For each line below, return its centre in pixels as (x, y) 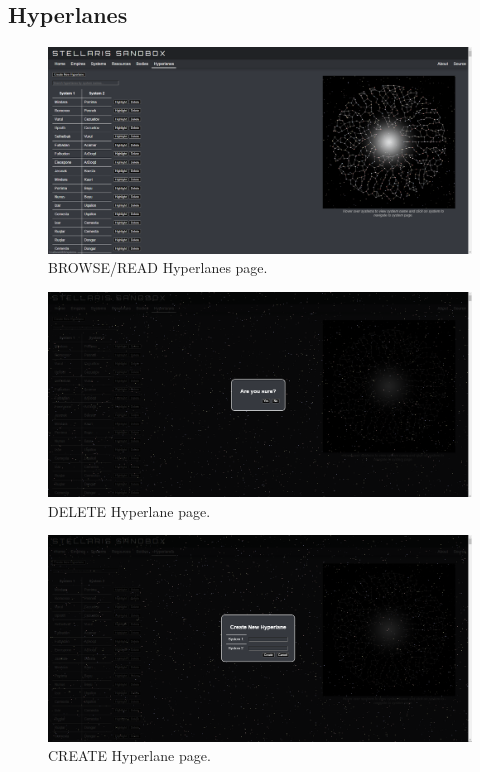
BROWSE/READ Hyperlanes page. (158, 267)
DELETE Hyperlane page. (129, 510)
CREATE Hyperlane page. (129, 755)
